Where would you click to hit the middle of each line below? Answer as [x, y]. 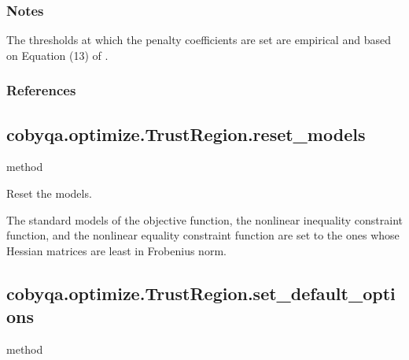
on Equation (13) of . [57, 55]
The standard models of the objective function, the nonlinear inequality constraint [205, 219]
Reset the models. [49, 193]
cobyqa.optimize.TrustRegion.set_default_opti [201, 293]
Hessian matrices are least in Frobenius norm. [116, 250]
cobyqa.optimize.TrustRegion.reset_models [186, 134]
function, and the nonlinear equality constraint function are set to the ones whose [203, 235]
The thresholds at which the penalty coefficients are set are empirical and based [199, 40]
